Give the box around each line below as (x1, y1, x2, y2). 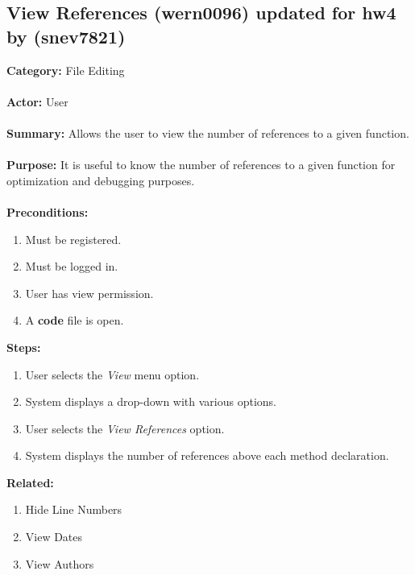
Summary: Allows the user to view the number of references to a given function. (6, 124, 409, 141)
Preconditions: (6, 203, 89, 220)
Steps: (6, 338, 41, 355)
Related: (6, 474, 54, 490)
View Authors (25, 555, 94, 572)
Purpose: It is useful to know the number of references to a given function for (6, 156, 396, 173)
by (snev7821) (6, 23, 126, 48)
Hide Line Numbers (25, 501, 122, 518)
